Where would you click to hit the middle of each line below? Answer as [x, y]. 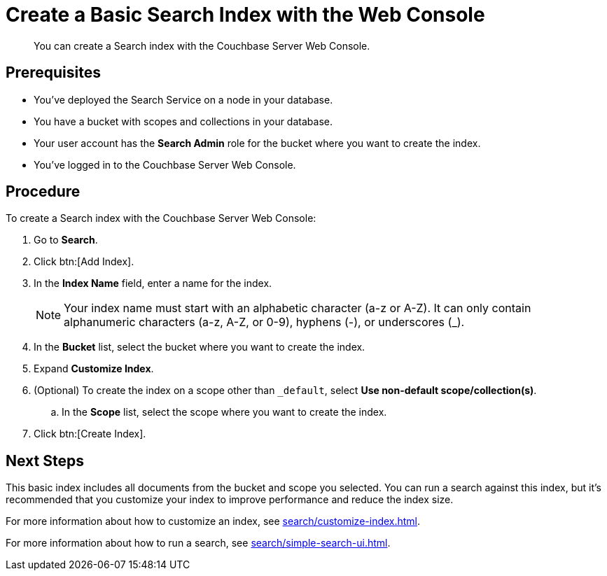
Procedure [43, 192]
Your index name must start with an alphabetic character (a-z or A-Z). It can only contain [298, 308]
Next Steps [45, 461]
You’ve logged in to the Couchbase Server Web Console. [165, 164]
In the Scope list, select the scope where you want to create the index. [224, 412]
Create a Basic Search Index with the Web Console [245, 15]
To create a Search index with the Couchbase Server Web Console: [161, 218]
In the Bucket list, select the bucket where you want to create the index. [200, 347]
